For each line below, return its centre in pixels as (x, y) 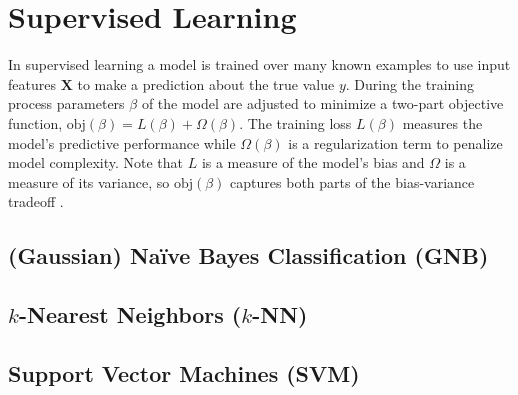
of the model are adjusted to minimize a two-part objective (322, 103)
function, (35, 122)
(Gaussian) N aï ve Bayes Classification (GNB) (248, 255)
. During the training (410, 83)
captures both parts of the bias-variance (352, 181)
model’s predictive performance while (122, 142)
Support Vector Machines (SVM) (184, 372)
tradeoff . (36, 201)
